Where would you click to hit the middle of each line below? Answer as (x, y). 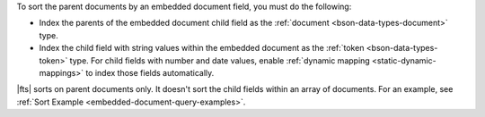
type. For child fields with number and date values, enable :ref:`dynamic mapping (220, 60)
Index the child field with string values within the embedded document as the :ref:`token (202, 48)
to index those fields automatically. (150, 72)
